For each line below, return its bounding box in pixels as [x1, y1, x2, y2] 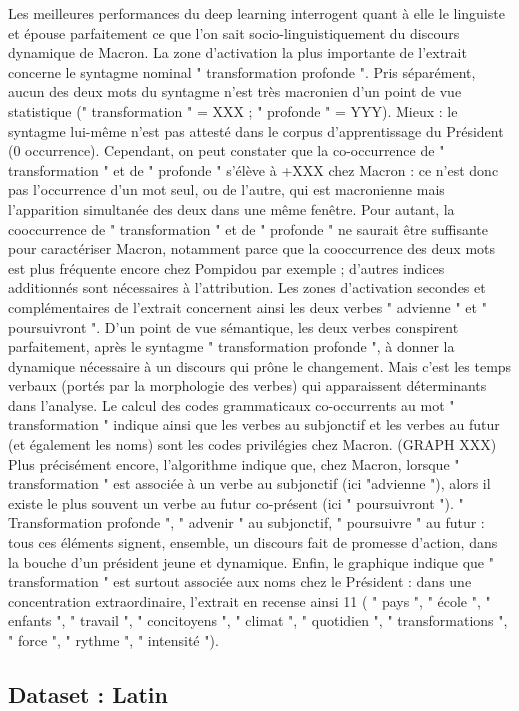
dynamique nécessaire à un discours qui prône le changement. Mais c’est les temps [8, 355, 512, 376]
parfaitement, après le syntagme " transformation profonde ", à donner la [8, 336, 455, 357]
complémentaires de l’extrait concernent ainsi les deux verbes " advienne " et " [8, 296, 487, 317]
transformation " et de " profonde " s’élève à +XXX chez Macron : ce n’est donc [8, 159, 499, 180]
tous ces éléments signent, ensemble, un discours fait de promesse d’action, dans [8, 532, 498, 553]
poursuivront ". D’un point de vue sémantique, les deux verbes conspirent [8, 316, 459, 337]
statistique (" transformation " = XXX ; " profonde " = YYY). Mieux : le [8, 100, 458, 121]
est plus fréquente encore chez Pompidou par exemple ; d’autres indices [8, 257, 445, 278]
